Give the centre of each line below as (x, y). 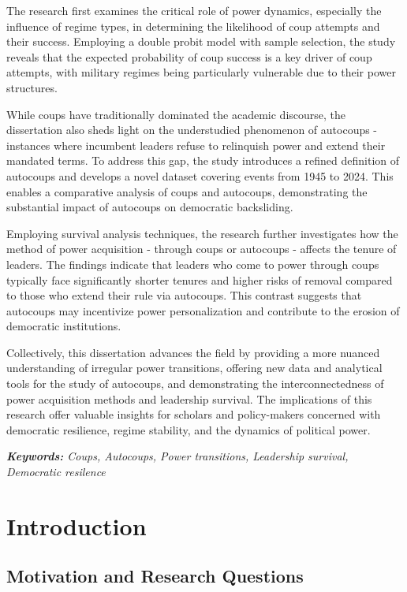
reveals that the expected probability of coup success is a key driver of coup (189, 56)
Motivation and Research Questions (155, 576)
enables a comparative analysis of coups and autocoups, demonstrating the (187, 191)
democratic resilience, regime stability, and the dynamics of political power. (189, 429)
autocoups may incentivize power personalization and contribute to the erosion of (203, 310)
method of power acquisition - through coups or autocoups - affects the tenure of (202, 249)
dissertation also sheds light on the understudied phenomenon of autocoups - (192, 130)
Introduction (77, 525)
